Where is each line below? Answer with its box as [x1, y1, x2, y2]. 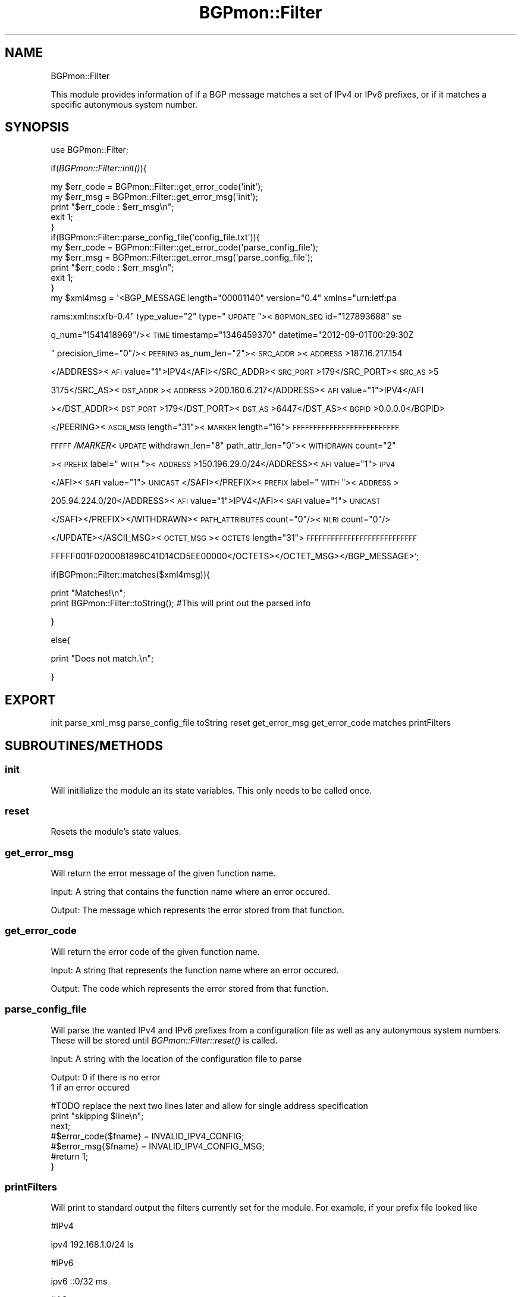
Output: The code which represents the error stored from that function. [51, 983, 329, 994]
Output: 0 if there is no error [51, 1072, 161, 1082]
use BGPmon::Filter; [51, 145, 129, 155]
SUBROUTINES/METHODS [5, 738, 164, 753]
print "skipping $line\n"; [51, 1110, 144, 1121]
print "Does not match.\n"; [51, 653, 154, 664]
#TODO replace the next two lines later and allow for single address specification [51, 1100, 368, 1111]
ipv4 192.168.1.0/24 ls [51, 1239, 134, 1250]
